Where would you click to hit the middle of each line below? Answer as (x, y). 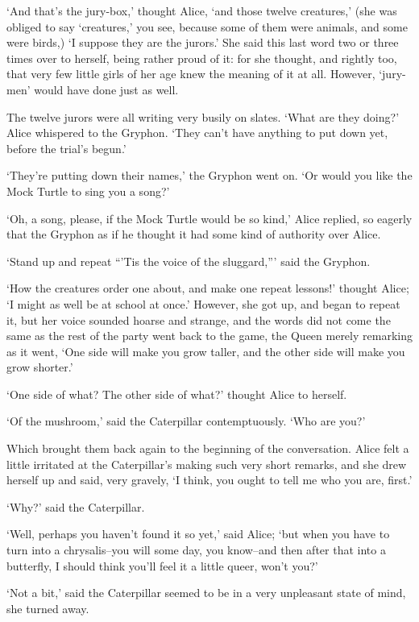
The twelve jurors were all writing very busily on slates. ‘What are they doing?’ (203, 116)
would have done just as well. (106, 89)
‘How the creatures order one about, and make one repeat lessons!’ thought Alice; (208, 288)
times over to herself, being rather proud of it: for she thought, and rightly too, (202, 58)
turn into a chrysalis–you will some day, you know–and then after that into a (196, 550)
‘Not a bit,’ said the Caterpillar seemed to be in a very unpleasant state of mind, (206, 593)
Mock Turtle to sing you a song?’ (88, 191)
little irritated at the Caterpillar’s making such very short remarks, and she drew (207, 464)
